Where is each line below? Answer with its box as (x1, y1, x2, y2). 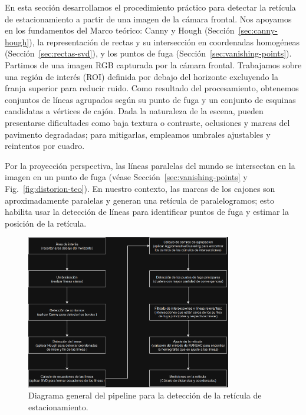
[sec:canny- (238, 24, 278, 36)
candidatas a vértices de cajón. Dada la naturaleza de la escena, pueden (5, 105, 264, 117)
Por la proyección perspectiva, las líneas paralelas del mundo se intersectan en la (5, 159, 295, 171)
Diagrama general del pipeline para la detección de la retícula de (28, 389, 262, 401)
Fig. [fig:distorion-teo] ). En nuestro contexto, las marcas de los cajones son (5, 182, 275, 194)
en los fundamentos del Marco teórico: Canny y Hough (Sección (5, 24, 235, 36)
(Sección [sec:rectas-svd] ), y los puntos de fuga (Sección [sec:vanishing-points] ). (5, 47, 292, 59)
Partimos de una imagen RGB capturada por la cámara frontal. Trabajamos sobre (5, 58, 302, 71)
